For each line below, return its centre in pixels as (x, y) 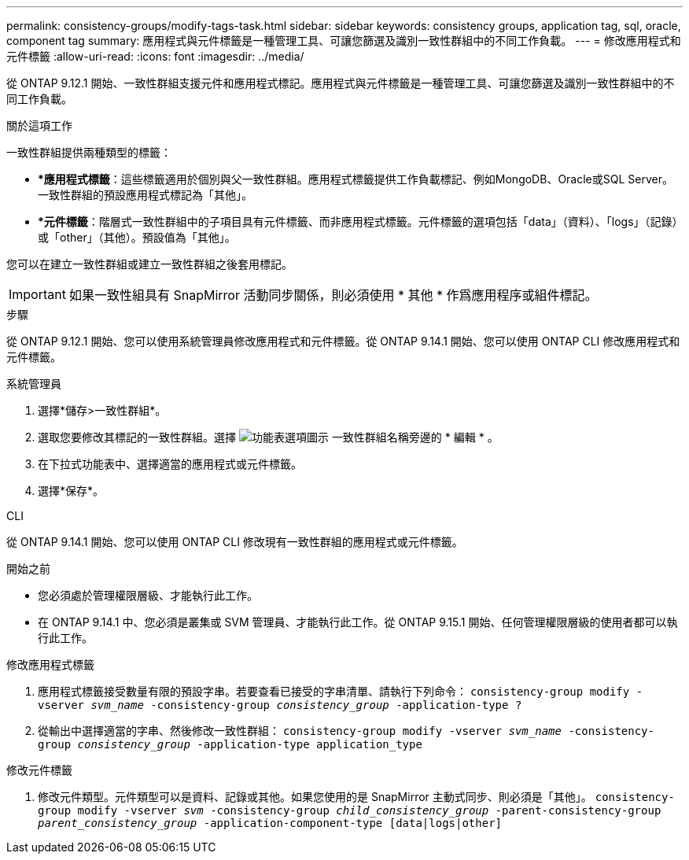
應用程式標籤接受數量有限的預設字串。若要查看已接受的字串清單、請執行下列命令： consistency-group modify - (341, 691)
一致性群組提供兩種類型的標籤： (89, 152)
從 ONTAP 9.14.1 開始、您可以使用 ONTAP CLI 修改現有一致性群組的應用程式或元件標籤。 (235, 542)
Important (37, 294)
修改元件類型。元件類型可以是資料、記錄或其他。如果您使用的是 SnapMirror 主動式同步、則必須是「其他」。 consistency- (356, 797)
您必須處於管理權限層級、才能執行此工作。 (148, 595)
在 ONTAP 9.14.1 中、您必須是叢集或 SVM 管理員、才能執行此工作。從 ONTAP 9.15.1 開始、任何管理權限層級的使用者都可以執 (358, 622)
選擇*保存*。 (71, 491)
